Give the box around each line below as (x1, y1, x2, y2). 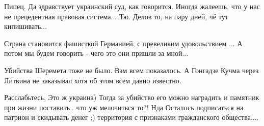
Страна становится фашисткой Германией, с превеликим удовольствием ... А (4, 38, 243, 48)
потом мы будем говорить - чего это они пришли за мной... (4, 48, 189, 58)
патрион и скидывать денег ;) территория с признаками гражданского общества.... (4, 112, 259, 122)
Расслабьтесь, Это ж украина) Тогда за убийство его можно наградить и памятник (4, 92, 259, 103)
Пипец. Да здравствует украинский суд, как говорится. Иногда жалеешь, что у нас (4, 1, 260, 11)
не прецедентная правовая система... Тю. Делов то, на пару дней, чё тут (4, 11, 228, 21)
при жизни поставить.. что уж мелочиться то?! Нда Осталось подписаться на (4, 102, 244, 112)
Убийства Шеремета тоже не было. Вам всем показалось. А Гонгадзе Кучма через (4, 65, 259, 75)
